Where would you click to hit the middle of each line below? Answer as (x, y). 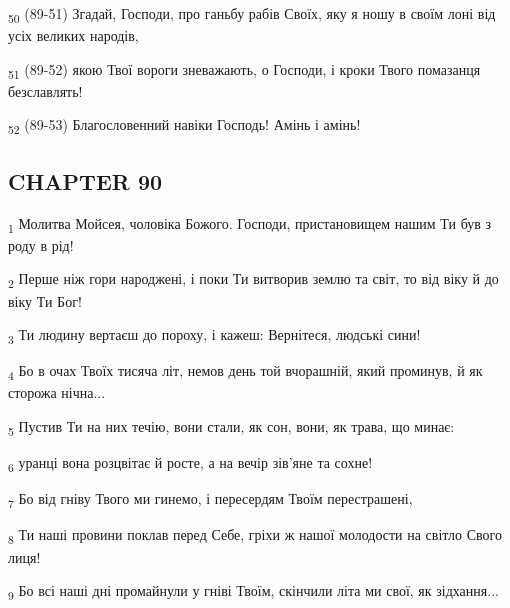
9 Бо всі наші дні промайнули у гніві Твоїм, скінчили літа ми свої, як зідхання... (253, 591)
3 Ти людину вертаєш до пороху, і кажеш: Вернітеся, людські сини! (214, 335)
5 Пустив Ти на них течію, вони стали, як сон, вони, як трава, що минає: (231, 427)
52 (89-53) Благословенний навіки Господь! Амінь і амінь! (184, 126)
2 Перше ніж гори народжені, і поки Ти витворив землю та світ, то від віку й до (253, 280)
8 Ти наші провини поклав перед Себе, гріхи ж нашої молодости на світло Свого (255, 536)
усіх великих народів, (73, 35)
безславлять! (45, 90)
